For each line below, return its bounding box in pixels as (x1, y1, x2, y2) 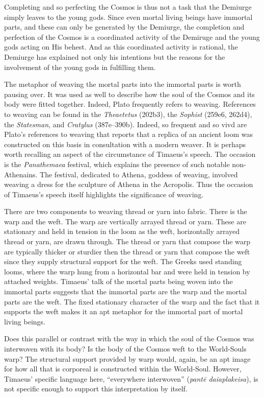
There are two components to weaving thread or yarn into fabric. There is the (4, 206, 247, 217)
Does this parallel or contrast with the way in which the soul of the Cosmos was (4, 333, 254, 344)
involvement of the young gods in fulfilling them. (4, 61, 156, 72)
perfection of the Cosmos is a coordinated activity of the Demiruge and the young (4, 31, 260, 42)
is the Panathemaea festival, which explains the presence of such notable (4, 158, 230, 169)
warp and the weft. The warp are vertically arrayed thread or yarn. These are (4, 216, 246, 226)
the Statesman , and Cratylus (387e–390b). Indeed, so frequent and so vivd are (4, 119, 247, 129)
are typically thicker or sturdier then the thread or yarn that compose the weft (4, 246, 250, 256)
